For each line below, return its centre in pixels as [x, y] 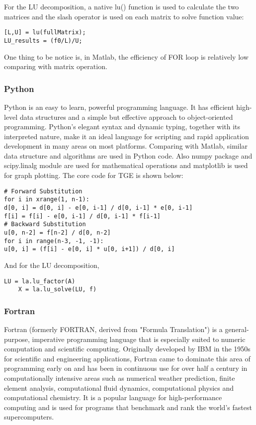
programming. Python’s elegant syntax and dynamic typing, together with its [122, 127]
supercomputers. [29, 417]
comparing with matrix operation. [56, 66]
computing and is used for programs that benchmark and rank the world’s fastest [128, 407]
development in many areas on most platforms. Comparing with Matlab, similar [126, 146]
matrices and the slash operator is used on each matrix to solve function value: [124, 16]
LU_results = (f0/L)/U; [43, 41]
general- [237, 329]
